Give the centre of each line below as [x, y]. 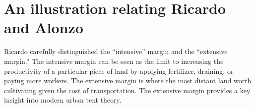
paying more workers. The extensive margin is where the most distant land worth [128, 81]
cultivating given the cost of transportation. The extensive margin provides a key [127, 90]
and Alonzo [44, 27]
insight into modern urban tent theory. [63, 100]
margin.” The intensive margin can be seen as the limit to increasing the [114, 61]
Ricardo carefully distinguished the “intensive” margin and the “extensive [116, 51]
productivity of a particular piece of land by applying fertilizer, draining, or [119, 71]
